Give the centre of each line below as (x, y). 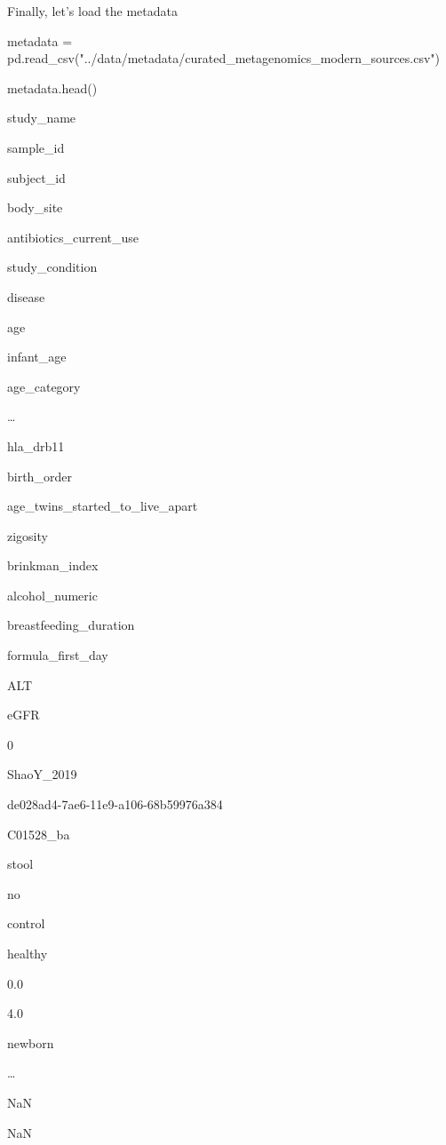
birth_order (40, 476)
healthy (28, 953)
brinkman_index (53, 565)
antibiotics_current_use (73, 237)
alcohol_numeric (52, 595)
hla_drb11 (36, 445)
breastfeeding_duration (71, 625)
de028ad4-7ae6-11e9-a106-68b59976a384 (115, 804)
